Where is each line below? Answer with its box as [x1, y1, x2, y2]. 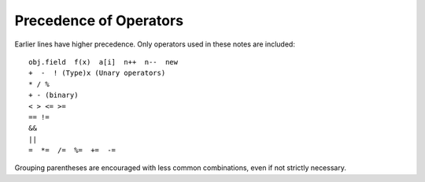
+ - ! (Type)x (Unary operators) [28, 69, 166, 78]
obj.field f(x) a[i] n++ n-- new [28, 58, 179, 66]
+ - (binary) [28, 91, 79, 100]
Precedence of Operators [14, 12, 184, 29]
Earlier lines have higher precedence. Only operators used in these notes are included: [14, 39, 295, 49]
